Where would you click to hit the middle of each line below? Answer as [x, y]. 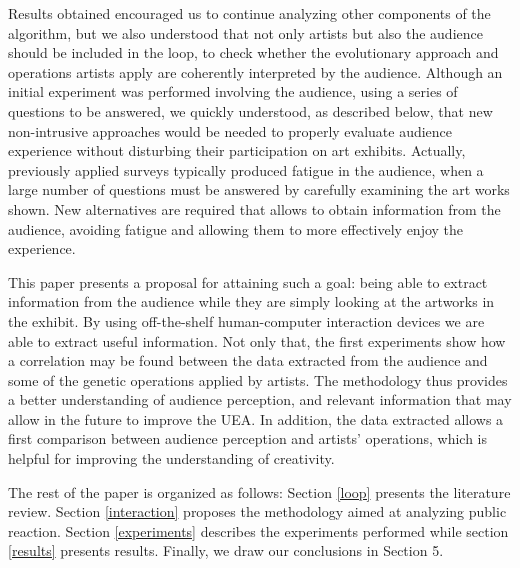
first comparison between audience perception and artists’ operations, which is [247, 438]
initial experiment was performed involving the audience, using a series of [233, 91]
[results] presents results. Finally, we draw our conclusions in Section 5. [226, 550]
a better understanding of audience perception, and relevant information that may [260, 399]
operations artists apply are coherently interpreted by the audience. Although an [255, 71]
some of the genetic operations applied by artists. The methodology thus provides [258, 379]
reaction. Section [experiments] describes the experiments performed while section [258, 530]
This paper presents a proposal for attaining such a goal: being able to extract [248, 281]
